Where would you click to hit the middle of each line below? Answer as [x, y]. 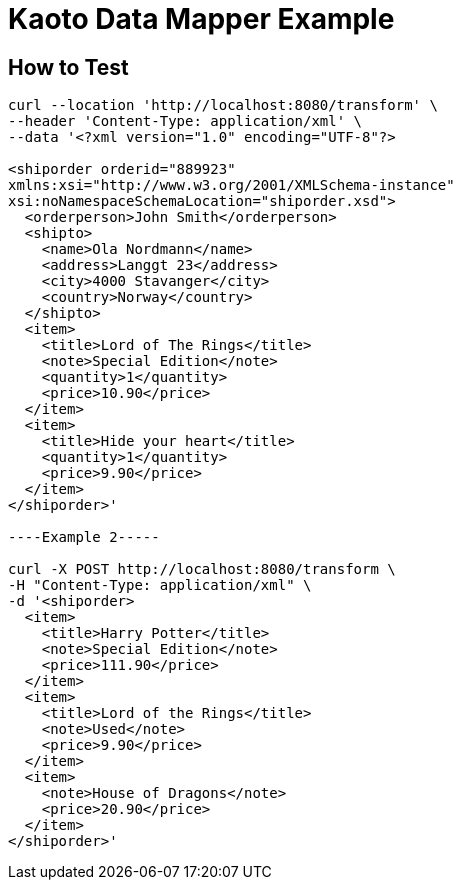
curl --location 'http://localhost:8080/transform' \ [223, 105]
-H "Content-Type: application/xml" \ [160, 585]
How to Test [68, 67]
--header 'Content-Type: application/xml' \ [185, 121]
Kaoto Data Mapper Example [201, 19]
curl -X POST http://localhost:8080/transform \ [202, 569]
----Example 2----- [84, 537]
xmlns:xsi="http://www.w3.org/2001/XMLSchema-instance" [231, 185]
